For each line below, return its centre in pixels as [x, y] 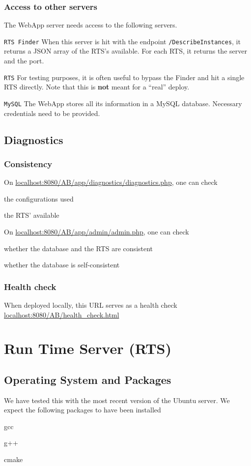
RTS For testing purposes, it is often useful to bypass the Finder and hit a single [124, 77]
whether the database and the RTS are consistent [79, 248]
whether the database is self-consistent [62, 265]
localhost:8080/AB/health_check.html [62, 314]
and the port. [24, 61]
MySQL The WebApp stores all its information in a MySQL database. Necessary [123, 103]
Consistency [28, 163]
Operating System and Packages [88, 379]
